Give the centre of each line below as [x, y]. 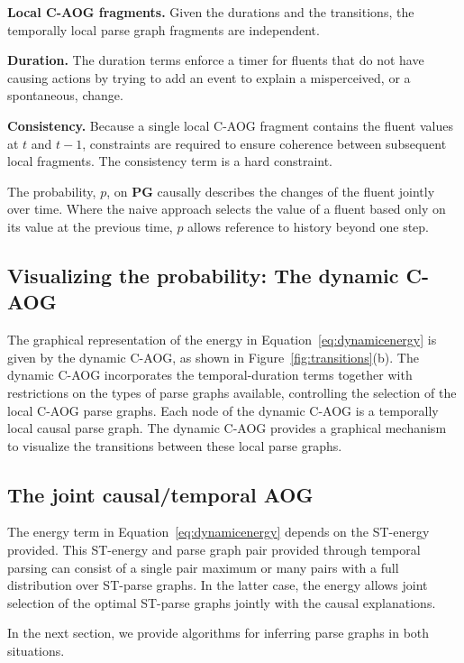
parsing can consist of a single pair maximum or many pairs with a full [203, 567]
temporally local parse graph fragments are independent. [164, 29]
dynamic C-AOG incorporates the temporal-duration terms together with [210, 375]
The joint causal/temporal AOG [160, 494]
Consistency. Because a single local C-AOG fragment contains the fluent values [230, 125]
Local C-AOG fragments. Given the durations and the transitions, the [211, 12]
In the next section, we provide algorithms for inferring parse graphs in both [218, 633]
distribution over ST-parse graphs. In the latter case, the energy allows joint [218, 585]
